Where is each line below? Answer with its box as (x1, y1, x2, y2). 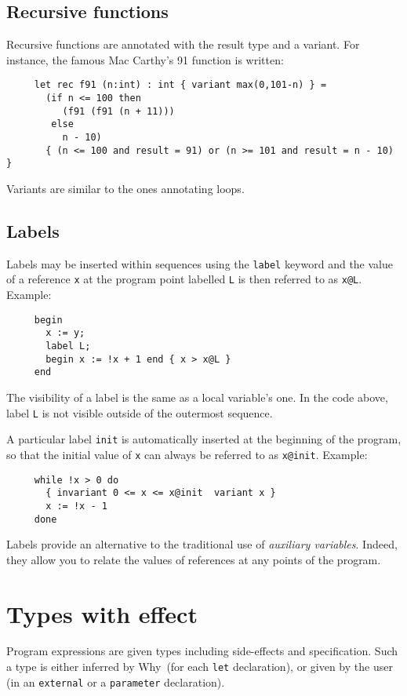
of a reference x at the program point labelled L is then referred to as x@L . (6, 271, 362, 287)
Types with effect (6, 597, 198, 629)
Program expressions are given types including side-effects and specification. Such (6, 643, 398, 659)
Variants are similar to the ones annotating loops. (6, 180, 245, 196)
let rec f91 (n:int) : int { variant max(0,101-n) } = (34, 79, 327, 91)
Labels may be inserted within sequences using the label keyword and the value (6, 255, 393, 271)
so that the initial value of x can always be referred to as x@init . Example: (6, 446, 368, 462)
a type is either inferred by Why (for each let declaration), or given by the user (6, 658, 393, 675)
